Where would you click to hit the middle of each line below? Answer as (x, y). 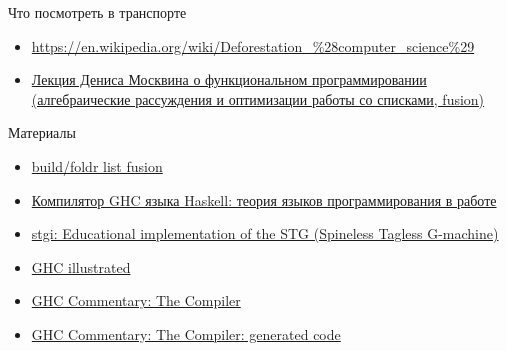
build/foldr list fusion (97, 165)
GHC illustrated (81, 266)
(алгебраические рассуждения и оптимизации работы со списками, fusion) (258, 98)
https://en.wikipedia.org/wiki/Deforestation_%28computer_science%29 (253, 45)
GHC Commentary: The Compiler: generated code (186, 333)
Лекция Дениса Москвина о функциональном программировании (229, 79)
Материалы (42, 132)
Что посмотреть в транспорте (97, 12)
